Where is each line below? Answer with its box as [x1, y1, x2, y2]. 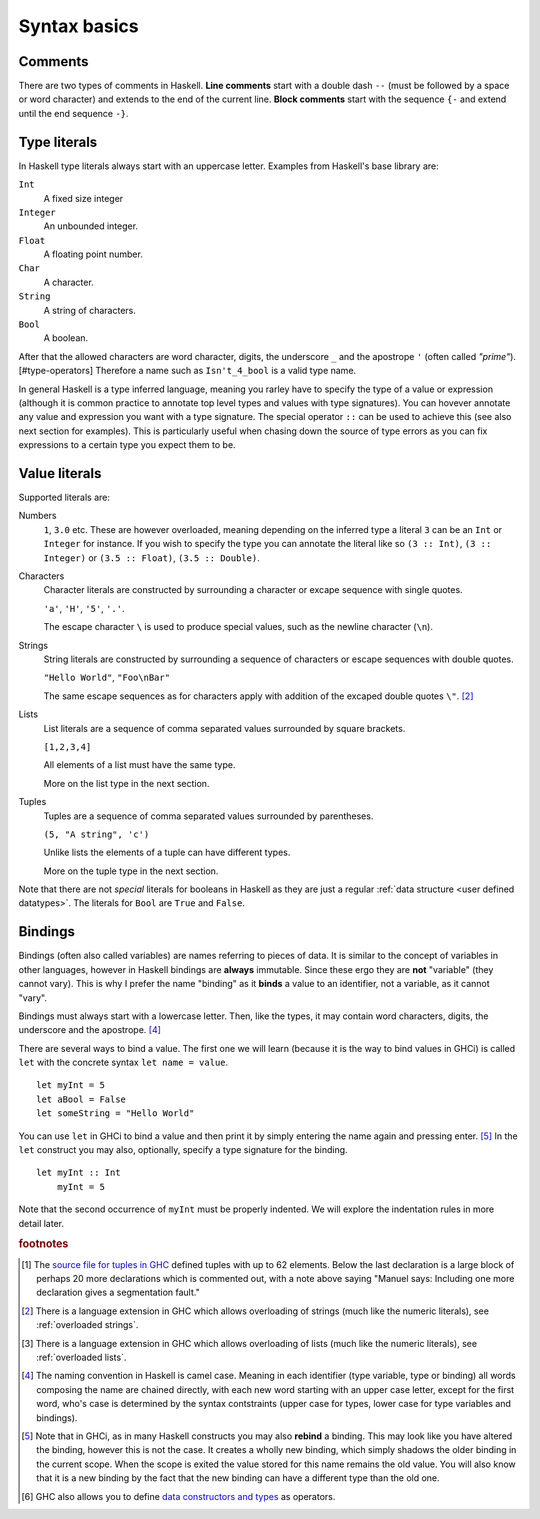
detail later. [18, 1217, 65, 1229]
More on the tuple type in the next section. [43, 865, 219, 877]
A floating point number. [43, 248, 144, 260]
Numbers [18, 510, 57, 522]
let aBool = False [36, 1093, 127, 1105]
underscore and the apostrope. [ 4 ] [18, 1024, 162, 1036]
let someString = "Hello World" [36, 1108, 195, 1119]
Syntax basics [18, 15, 139, 37]
